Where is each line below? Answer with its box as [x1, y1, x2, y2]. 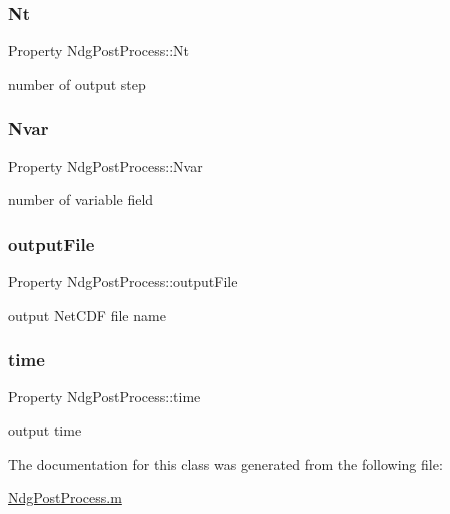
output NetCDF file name [8, 304, 166, 325]
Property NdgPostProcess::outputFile [8, 271, 238, 292]
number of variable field [8, 189, 154, 210]
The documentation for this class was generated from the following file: [8, 453, 443, 474]
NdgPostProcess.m [8, 487, 122, 508]
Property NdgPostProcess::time [8, 386, 201, 407]
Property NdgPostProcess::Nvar [8, 155, 203, 176]
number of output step [8, 73, 146, 94]
